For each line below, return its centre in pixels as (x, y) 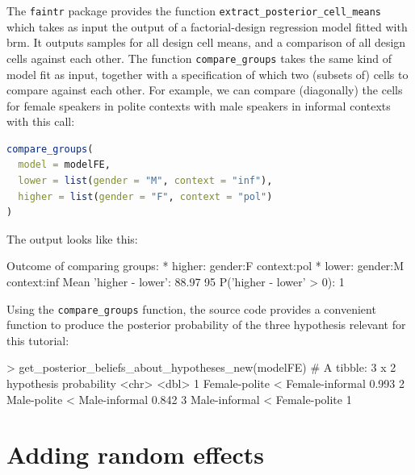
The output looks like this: (72, 238)
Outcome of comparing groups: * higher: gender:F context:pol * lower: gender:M (205, 266)
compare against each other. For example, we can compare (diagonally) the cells (205, 90)
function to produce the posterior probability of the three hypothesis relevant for (206, 325)
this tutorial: (38, 340)
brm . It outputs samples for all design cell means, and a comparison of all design (206, 42)
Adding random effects (136, 454)
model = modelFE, (64, 165)
